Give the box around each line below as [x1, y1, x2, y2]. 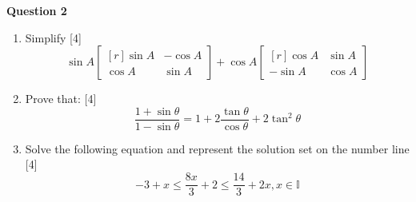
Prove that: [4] [25, 90, 97, 107]
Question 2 [6, 2, 67, 18]
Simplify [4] [25, 29, 82, 46]
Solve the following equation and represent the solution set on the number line [25, 140, 410, 156]
